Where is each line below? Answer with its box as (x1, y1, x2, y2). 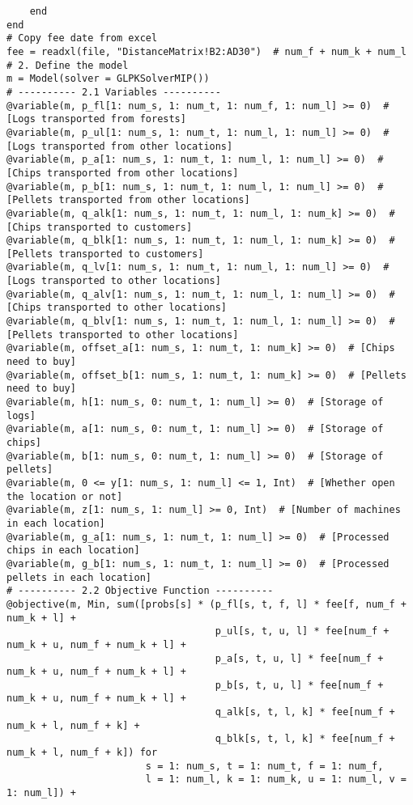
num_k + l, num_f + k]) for (6, 747, 158, 759)
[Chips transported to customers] (6, 221, 193, 233)
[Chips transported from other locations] (6, 167, 239, 179)
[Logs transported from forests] (6, 113, 186, 125)
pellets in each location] (6, 571, 151, 583)
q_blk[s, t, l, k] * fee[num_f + (215, 733, 395, 745)
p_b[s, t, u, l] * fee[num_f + (215, 679, 384, 691)
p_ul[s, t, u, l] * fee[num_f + (215, 625, 390, 638)
